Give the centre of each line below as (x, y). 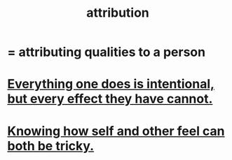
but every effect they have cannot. (110, 99)
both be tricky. (51, 146)
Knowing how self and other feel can (116, 131)
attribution (118, 13)
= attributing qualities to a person (106, 52)
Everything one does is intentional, (111, 84)
